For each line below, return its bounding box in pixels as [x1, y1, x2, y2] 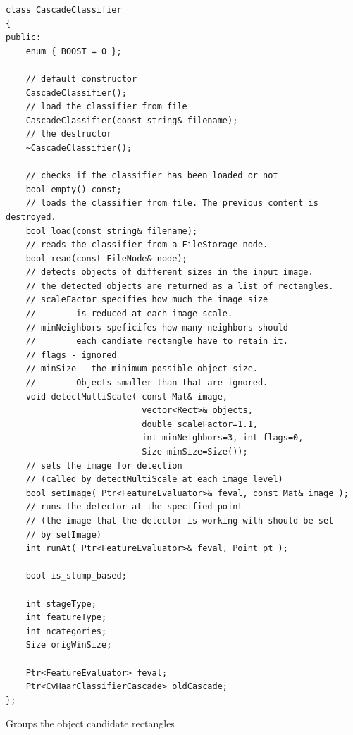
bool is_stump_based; [25, 571, 127, 581]
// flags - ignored [25, 350, 117, 360]
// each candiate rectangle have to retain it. [25, 336, 288, 347]
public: [6, 32, 42, 43]
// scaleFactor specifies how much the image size [25, 295, 268, 305]
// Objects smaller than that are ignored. [25, 378, 268, 388]
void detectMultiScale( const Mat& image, [25, 391, 228, 402]
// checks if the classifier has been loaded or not [25, 171, 278, 181]
